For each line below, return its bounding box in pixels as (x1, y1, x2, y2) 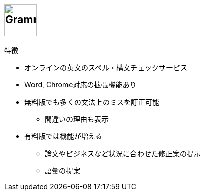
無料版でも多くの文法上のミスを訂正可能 (24, 97, 159, 107)
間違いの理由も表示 (45, 115, 109, 124)
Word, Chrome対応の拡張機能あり (24, 80, 137, 89)
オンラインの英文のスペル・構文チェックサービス (24, 63, 188, 72)
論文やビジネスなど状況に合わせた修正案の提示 (45, 149, 201, 158)
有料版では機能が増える (24, 132, 102, 141)
